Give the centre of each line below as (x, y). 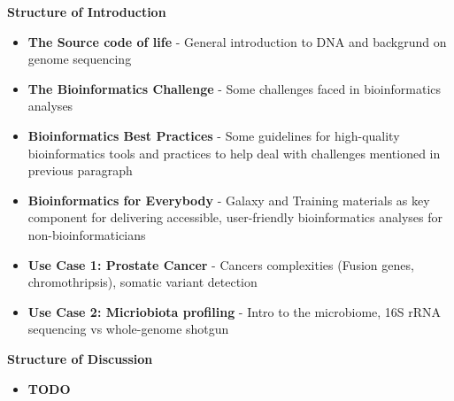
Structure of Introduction (87, 12)
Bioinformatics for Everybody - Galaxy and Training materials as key (229, 200)
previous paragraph (80, 170)
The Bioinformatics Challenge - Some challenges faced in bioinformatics (235, 88)
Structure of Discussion (80, 358)
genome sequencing (80, 59)
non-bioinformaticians (87, 234)
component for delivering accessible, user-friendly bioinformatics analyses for (235, 217)
